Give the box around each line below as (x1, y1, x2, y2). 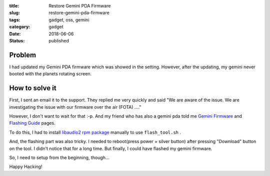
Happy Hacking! (9, 164, 42, 170)
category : (9, 24, 30, 30)
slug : (9, 10, 20, 16)
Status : (9, 37, 25, 43)
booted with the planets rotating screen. (9, 71, 92, 77)
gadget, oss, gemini (48, 16, 89, 22)
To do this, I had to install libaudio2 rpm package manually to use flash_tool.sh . (9, 129, 181, 135)
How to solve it (9, 84, 57, 92)
